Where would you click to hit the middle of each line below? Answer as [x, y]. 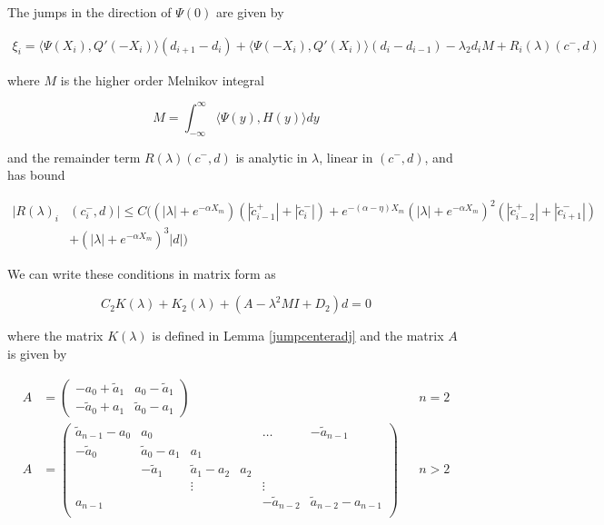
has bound [36, 175]
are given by [250, 12]
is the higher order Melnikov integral [162, 79]
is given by [37, 353]
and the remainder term [74, 157]
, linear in [346, 157]
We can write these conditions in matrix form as [142, 273]
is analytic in [272, 157]
